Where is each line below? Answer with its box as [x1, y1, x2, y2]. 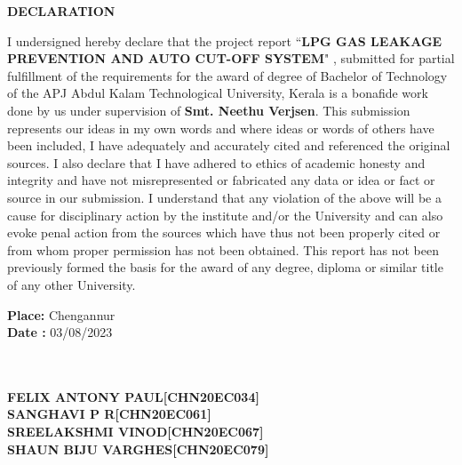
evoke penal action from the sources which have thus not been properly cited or [7, 223, 441, 242]
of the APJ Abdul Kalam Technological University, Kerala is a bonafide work [7, 84, 428, 102]
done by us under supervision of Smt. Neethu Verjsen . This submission [7, 100, 410, 119]
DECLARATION [7, 2, 115, 20]
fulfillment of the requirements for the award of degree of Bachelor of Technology [7, 66, 448, 84]
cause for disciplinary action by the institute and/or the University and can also [7, 205, 443, 224]
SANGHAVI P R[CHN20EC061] [7, 405, 211, 423]
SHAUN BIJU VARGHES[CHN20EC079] [7, 439, 269, 458]
